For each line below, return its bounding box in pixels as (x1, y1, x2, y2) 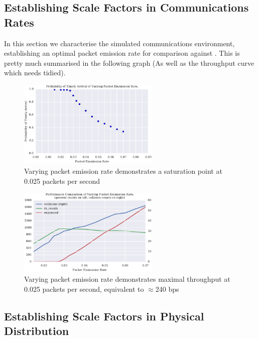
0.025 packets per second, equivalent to (24, 283, 144, 294)
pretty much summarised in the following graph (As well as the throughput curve (4, 57, 254, 68)
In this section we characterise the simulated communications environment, (4, 38, 235, 48)
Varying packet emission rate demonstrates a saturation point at (24, 165, 222, 176)
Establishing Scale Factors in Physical (4, 308, 204, 323)
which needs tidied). (4, 67, 66, 78)
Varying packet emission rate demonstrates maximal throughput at (24, 274, 230, 284)
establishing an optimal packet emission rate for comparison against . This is (4, 48, 240, 58)
